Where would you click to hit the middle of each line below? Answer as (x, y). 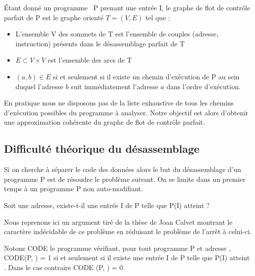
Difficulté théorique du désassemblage (102, 149)
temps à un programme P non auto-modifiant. (73, 189)
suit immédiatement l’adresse (115, 86)
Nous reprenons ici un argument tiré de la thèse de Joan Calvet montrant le (118, 222)
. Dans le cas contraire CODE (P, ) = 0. (64, 267)
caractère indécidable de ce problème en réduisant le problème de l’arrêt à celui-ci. (128, 231)
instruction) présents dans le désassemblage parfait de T (100, 43)
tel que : (158, 17)
